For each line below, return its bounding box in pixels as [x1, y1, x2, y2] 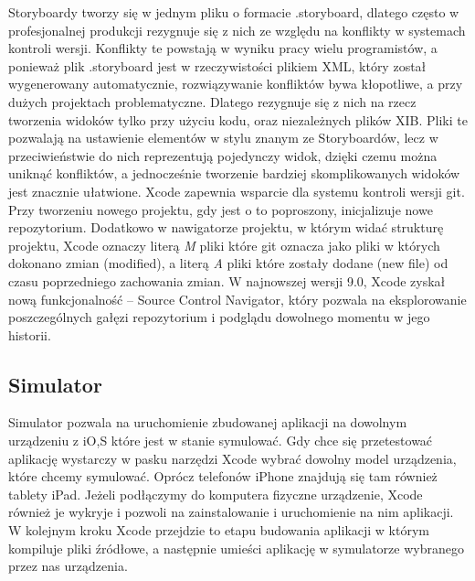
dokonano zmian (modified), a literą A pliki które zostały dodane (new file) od [8, 253, 449, 273]
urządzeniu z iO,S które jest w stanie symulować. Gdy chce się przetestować [8, 431, 433, 450]
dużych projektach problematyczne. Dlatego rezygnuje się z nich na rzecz [8, 91, 417, 111]
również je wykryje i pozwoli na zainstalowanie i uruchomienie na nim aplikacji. [8, 502, 454, 522]
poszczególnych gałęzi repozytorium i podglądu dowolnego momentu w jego [8, 307, 430, 327]
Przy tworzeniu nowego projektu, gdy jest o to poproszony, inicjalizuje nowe [8, 199, 433, 219]
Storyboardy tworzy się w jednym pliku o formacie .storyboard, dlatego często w [8, 3, 459, 21]
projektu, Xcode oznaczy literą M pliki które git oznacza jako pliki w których [8, 235, 440, 254]
